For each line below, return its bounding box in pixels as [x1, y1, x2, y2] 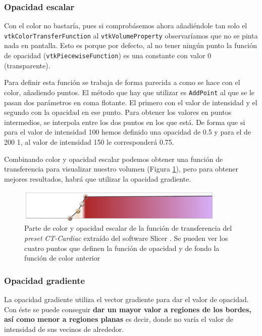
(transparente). [4, 60, 50, 70]
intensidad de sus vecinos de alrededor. [4, 323, 124, 334]
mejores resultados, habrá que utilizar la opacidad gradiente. [4, 173, 191, 184]
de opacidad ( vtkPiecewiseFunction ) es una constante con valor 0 [4, 50, 212, 61]
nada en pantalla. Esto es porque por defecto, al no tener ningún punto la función [4, 40, 257, 51]
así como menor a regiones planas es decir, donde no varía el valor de [4, 314, 233, 324]
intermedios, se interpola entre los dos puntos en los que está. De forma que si [4, 116, 245, 127]
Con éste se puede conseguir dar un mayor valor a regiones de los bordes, [4, 304, 251, 314]
